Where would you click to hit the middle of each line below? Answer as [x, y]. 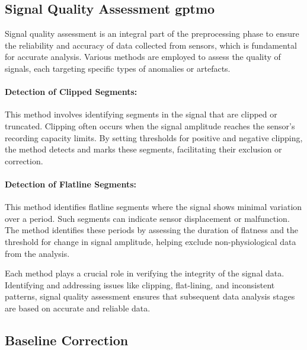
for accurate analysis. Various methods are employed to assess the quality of [143, 57]
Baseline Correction [67, 340]
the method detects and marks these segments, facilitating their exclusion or [143, 149]
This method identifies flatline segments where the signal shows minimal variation [153, 207]
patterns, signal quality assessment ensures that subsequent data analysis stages [150, 296]
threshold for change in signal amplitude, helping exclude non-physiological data [151, 241]
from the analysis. [37, 253]
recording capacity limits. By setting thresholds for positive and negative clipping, [154, 137]
